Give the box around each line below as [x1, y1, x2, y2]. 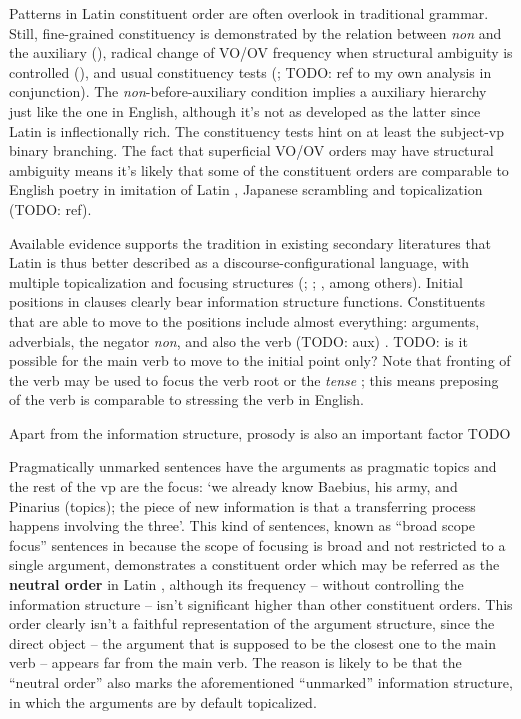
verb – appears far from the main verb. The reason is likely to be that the [9, 652, 462, 673]
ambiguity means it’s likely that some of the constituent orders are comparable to [9, 159, 509, 180]
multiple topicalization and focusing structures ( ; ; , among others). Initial [9, 271, 463, 292]
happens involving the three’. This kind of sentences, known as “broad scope [9, 515, 476, 536]
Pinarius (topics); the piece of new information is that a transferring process [9, 495, 476, 516]
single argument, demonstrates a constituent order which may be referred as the [9, 554, 500, 575]
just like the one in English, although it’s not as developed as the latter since [9, 100, 481, 121]
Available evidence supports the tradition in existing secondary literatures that [9, 232, 492, 253]
